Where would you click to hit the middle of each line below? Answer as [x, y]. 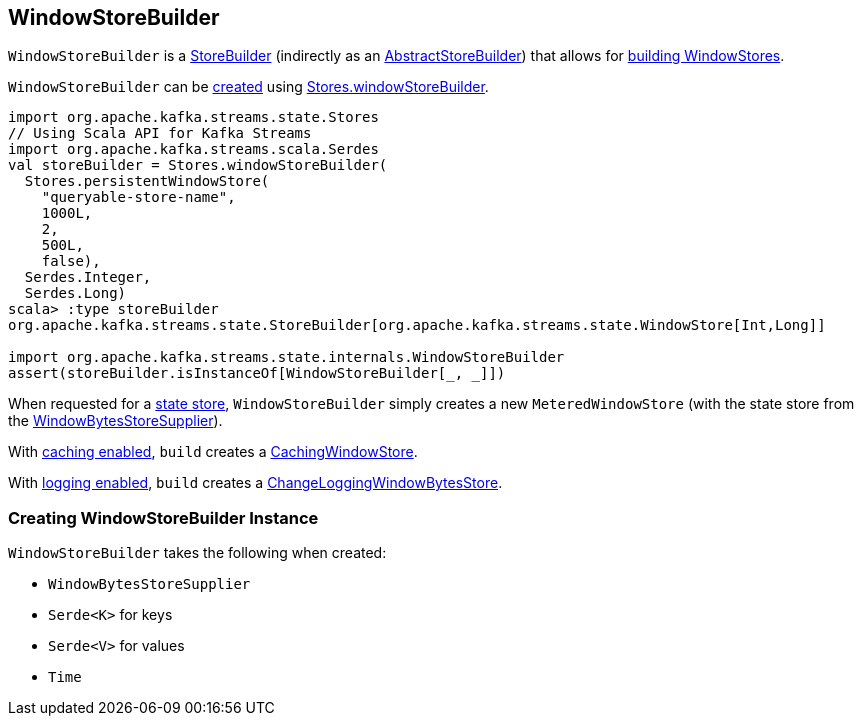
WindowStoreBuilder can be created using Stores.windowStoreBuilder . [248, 87]
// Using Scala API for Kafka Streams [160, 133]
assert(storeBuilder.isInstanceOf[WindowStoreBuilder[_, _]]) [257, 373]
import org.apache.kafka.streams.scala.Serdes [193, 149]
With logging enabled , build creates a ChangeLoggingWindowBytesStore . [255, 483]
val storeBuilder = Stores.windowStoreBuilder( [198, 165]
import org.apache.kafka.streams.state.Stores [193, 117]
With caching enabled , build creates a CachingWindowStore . [213, 452]
